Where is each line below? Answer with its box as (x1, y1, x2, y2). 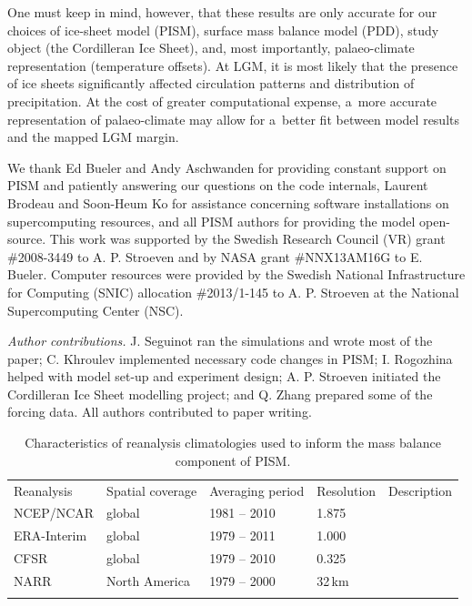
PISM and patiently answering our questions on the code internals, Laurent (7, 176, 428, 195)
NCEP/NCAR (14, 503, 95, 522)
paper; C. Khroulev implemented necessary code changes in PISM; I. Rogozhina (7, 348, 453, 368)
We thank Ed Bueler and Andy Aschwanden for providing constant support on (7, 157, 447, 177)
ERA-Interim (14, 526, 87, 545)
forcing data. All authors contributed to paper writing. (7, 402, 312, 421)
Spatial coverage (106, 480, 197, 500)
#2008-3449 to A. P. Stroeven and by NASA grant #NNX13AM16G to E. (7, 247, 423, 266)
